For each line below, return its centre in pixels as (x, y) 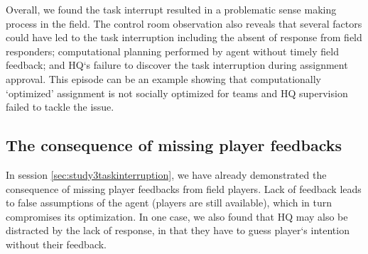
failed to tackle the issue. (60, 107)
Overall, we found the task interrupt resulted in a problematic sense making (171, 9)
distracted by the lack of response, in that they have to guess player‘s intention (178, 230)
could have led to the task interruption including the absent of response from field (184, 37)
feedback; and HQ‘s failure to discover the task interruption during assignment (177, 65)
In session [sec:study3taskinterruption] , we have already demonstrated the (166, 174)
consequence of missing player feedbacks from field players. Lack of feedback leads (184, 188)
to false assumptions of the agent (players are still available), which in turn (169, 203)
